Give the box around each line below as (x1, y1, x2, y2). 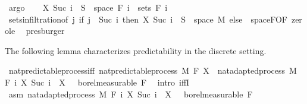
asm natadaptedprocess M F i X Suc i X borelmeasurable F (8, 87, 253, 100)
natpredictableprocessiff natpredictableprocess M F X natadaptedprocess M (8, 64, 297, 77)
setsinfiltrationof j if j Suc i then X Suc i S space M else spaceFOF (8, 12, 287, 25)
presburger (26, 24, 65, 37)
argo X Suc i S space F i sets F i (8, 1, 168, 13)
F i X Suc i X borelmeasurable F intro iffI (5, 75, 190, 88)
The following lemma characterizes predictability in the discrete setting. (5, 44, 267, 56)
